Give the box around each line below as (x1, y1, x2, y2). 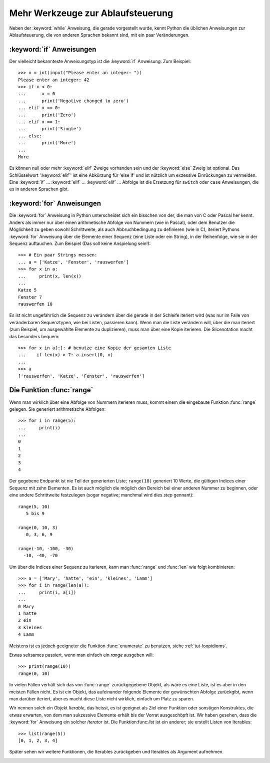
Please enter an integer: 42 (18, 77, 89, 83)
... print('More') (18, 140, 76, 146)
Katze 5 (18, 287, 37, 293)
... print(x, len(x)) (18, 273, 82, 279)
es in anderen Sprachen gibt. (9, 186, 69, 192)
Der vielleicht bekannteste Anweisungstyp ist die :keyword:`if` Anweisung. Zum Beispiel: (9, 58, 191, 64)
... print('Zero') (18, 112, 76, 118)
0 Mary (18, 604, 34, 609)
